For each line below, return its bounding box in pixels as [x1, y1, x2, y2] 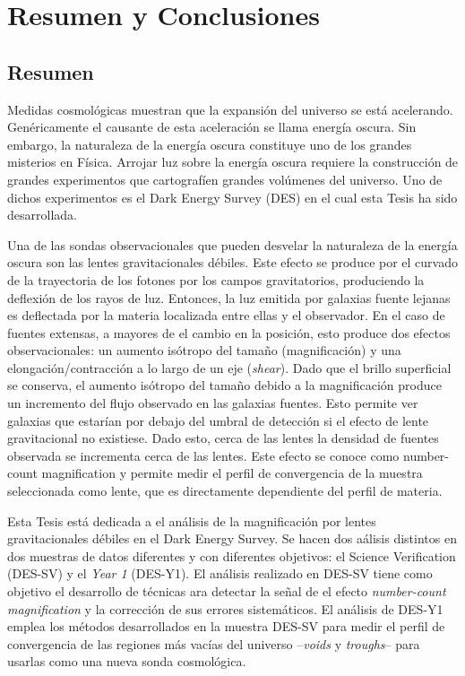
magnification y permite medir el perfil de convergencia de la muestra [41, 464, 423, 482]
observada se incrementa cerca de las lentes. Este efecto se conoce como [7, 446, 400, 464]
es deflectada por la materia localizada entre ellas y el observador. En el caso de [7, 306, 445, 325]
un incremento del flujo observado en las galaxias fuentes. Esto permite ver [7, 394, 418, 412]
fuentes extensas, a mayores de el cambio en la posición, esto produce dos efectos [7, 323, 451, 342]
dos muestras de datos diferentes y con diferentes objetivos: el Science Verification [7, 546, 456, 565]
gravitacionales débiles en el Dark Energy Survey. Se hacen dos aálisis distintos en [7, 529, 457, 548]
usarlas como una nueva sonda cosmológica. [7, 652, 246, 671]
